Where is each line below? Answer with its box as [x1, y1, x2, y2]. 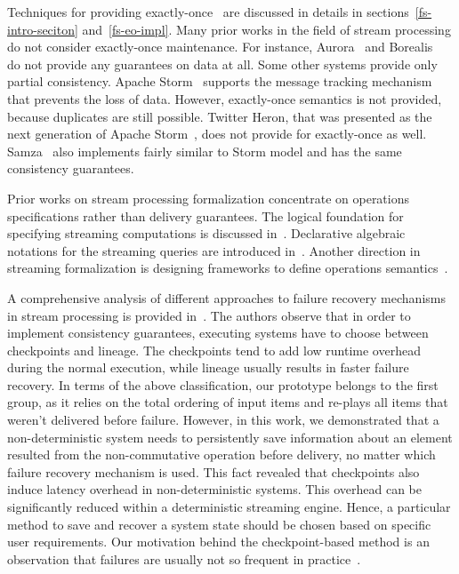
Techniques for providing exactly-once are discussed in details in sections [7, 3, 409, 20]
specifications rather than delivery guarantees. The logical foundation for [7, 206, 404, 225]
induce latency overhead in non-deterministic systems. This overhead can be [7, 480, 422, 498]
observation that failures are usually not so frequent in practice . [7, 549, 361, 568]
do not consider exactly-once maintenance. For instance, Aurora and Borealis [7, 37, 433, 56]
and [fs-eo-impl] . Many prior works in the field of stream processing [82, 20, 451, 38]
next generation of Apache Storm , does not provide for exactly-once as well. [7, 124, 427, 143]
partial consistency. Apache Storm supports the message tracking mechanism [7, 72, 432, 91]
